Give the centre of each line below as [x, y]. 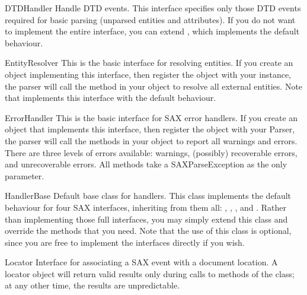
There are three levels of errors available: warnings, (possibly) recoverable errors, [151, 152]
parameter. [25, 175]
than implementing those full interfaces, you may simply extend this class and [146, 219]
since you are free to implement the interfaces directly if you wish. [125, 242]
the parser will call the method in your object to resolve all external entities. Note [154, 86]
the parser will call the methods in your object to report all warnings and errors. [151, 140]
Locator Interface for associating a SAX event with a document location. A [141, 262]
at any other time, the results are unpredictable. [92, 285]
